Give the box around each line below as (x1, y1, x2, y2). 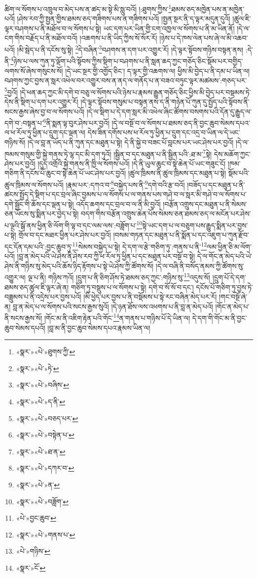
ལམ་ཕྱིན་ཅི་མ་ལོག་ (207, 241, 252, 251)
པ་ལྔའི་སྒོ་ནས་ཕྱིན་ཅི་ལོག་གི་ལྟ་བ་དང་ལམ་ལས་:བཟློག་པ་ (4, 220, 137, 230)
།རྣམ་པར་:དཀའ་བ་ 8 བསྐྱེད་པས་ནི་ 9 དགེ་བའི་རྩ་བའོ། (66, 178, 185, 190)
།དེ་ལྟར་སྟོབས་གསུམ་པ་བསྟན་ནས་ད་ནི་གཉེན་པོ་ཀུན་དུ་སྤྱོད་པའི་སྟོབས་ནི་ (80, 96, 250, 106)
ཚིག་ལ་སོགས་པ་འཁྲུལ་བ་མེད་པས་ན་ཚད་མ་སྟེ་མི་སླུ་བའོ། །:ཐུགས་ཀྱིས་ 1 (4, 2, 172, 14)
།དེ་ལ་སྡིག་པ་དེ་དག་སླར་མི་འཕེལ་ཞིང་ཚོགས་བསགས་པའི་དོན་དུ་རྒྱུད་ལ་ (86, 106, 252, 116)
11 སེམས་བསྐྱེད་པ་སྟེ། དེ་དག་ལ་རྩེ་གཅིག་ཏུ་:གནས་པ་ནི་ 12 (72, 240, 207, 251)
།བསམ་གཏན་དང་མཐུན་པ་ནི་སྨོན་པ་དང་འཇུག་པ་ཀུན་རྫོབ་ (113, 230, 250, 240)
